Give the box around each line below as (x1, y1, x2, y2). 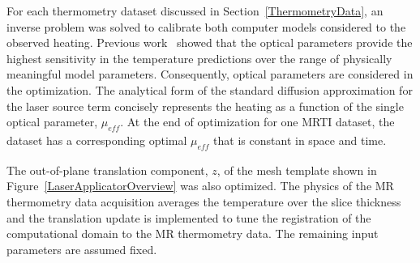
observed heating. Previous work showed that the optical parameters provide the (6, 34, 413, 51)
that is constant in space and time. (213, 131, 387, 148)
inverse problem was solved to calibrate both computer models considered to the (6, 18, 406, 35)
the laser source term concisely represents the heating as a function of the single (6, 97, 404, 114)
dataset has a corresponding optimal (6, 131, 187, 148)
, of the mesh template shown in (216, 161, 377, 178)
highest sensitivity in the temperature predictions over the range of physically (6, 49, 392, 66)
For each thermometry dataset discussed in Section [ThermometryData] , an (6, 2, 384, 19)
